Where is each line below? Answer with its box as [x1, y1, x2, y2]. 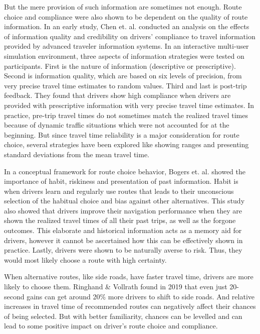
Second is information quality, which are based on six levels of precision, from [4, 70, 242, 81]
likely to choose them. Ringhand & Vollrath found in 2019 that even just [4, 281, 227, 292]
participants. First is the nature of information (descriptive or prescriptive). [4, 60, 236, 71]
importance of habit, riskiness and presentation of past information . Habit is [4, 176, 238, 186]
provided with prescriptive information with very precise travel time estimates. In [4, 99, 254, 110]
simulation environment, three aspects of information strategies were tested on [4, 50, 244, 61]
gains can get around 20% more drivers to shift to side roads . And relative [27, 291, 255, 301]
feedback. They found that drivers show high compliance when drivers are [4, 90, 231, 100]
